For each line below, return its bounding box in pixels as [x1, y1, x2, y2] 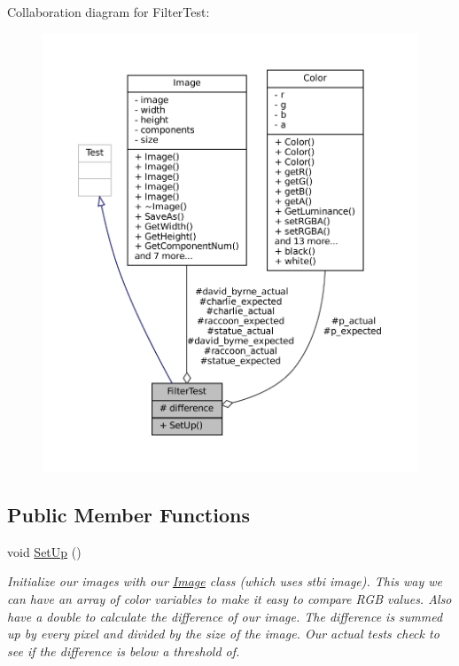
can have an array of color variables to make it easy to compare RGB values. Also [7, 590, 452, 607]
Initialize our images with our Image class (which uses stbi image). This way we [7, 572, 443, 591]
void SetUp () [7, 542, 82, 560]
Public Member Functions [7, 501, 250, 528]
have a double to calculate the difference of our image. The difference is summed [7, 607, 443, 625]
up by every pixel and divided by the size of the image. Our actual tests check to [7, 624, 440, 643]
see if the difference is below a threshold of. [7, 641, 240, 660]
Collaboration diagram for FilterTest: [7, 3, 210, 20]
